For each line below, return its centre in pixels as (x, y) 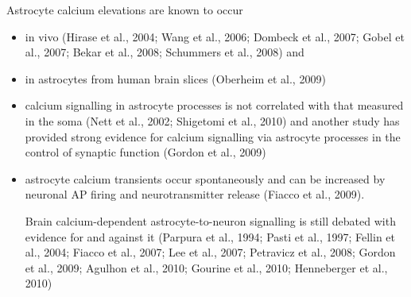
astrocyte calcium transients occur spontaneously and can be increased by (205, 178)
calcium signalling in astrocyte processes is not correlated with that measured (214, 105)
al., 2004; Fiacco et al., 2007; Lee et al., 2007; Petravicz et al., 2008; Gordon (210, 252)
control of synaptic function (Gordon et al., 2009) (145, 152)
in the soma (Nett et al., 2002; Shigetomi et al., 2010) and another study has (212, 120)
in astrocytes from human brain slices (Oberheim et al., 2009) (175, 78)
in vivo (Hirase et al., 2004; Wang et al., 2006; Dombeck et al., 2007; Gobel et (215, 36)
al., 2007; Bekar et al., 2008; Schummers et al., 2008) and (165, 52)
